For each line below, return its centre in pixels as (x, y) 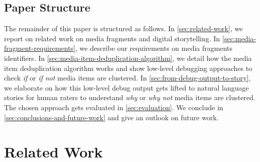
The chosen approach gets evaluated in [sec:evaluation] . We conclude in (114, 107)
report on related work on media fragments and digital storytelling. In (112, 38)
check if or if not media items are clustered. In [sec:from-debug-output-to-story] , (127, 78)
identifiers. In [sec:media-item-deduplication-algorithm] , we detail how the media (128, 58)
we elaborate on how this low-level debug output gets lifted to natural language (126, 87)
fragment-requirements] (40, 48)
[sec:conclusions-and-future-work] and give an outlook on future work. (111, 117)
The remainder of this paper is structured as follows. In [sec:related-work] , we (123, 28)
